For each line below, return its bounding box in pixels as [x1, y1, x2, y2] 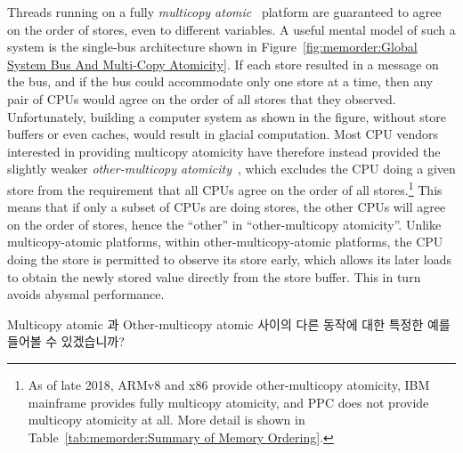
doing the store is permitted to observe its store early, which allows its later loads [7, 249, 451, 268]
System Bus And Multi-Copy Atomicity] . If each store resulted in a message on [7, 54, 439, 73]
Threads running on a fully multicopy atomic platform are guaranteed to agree [7, 3, 442, 20]
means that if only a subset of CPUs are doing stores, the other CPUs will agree [7, 198, 446, 216]
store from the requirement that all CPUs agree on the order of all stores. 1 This [7, 177, 443, 198]
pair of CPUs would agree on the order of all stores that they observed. [7, 89, 396, 108]
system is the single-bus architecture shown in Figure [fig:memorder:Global [7, 37, 418, 56]
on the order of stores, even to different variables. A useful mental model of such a [7, 20, 456, 38]
